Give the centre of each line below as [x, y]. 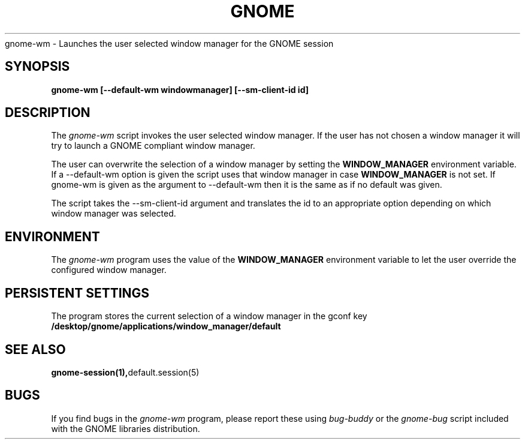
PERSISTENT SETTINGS [77, 293]
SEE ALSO [35, 349]
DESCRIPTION [48, 113]
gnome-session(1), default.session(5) [125, 372]
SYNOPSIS [37, 67]
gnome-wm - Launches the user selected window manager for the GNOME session [169, 43]
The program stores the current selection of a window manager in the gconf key [209, 316]
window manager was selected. [114, 214]
